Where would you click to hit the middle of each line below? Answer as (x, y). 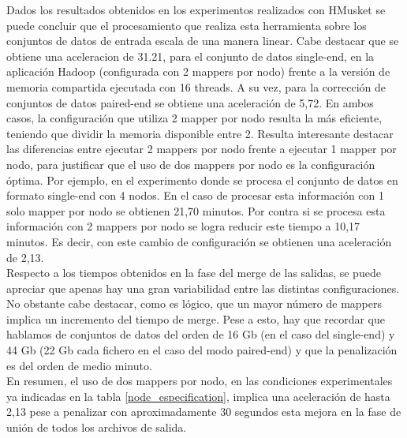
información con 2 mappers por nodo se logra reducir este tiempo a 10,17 (183, 226)
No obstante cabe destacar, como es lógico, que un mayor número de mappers (194, 303)
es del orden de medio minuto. (79, 365)
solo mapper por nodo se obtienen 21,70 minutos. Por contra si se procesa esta (196, 210)
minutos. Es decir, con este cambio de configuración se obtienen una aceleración (199, 241)
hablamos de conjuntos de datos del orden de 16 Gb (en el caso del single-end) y (201, 334)
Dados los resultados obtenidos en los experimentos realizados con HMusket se (196, 9)
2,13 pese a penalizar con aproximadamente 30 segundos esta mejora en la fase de (204, 412)
